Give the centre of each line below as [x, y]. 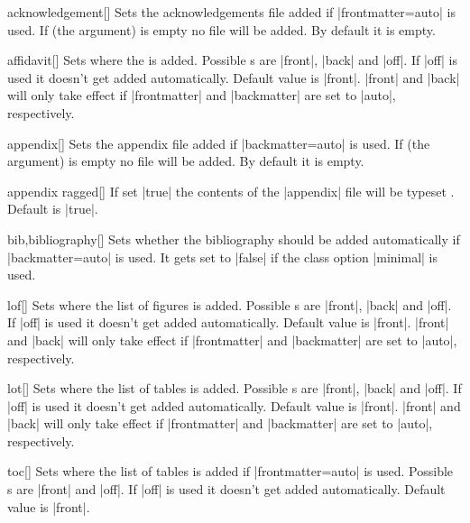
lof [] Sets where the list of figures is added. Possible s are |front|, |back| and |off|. [230, 304]
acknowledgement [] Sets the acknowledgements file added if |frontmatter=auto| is [231, 12]
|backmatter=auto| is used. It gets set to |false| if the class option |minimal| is [223, 257]
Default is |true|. [53, 209]
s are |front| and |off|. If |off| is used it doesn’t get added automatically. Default [226, 489]
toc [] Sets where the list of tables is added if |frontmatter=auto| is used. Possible [230, 471]
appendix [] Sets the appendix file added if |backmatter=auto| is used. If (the [219, 143]
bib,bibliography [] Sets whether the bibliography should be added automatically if [234, 239]
